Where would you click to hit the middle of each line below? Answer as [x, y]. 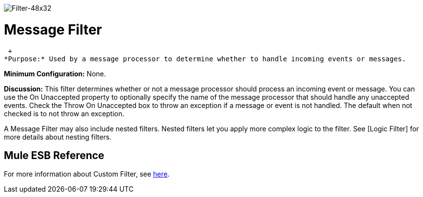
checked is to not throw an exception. [64, 113]
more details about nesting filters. [58, 137]
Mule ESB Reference [54, 155]
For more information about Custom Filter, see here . [87, 174]
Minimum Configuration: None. [55, 73]
